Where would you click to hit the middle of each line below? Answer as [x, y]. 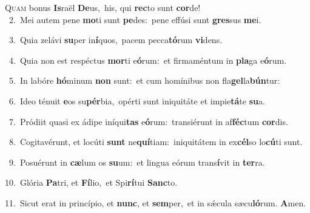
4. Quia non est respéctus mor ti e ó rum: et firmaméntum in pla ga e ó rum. [148, 60]
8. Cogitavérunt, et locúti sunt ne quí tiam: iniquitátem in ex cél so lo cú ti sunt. [156, 142]
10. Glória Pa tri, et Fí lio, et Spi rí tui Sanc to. [91, 182]
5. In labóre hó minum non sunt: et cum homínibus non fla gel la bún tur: [144, 80]
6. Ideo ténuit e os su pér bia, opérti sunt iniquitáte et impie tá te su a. [137, 100]
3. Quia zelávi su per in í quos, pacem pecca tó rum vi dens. [116, 40]
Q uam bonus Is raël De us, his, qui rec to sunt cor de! [103, 7]
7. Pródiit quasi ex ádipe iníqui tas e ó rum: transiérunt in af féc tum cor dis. [148, 121]
